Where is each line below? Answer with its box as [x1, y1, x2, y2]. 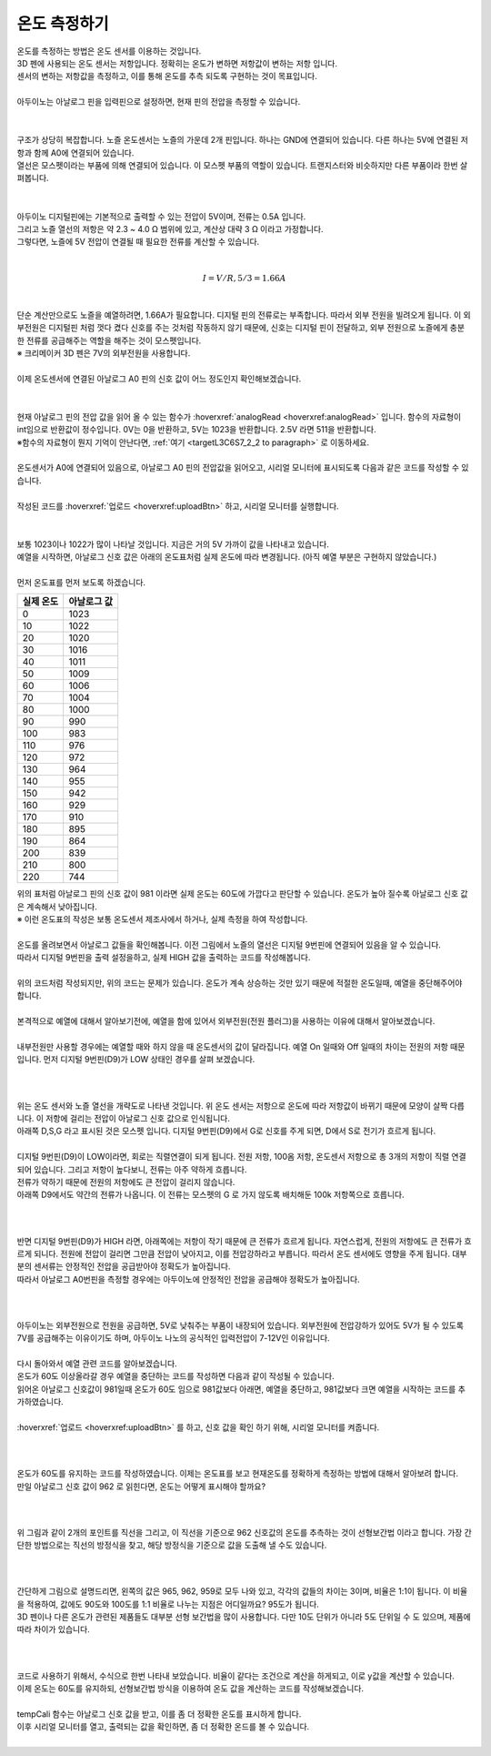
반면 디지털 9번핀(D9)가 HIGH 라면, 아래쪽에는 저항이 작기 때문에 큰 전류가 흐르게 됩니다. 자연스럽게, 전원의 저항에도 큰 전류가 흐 [16, 1235, 472, 1246]
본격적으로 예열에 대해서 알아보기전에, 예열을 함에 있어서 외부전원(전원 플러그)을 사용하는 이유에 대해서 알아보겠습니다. [16, 1016, 436, 1027]
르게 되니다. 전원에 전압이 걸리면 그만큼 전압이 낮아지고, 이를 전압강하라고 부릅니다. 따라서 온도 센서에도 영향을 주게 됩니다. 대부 [16, 1248, 467, 1259]
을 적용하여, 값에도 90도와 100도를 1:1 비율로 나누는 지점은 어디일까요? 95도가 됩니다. [16, 1599, 320, 1609]
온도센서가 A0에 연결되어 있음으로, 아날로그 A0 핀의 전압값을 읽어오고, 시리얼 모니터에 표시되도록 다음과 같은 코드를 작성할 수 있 [16, 462, 469, 473]
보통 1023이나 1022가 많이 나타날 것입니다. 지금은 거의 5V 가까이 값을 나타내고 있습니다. [16, 538, 329, 550]
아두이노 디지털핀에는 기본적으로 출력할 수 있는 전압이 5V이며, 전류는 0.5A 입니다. [16, 210, 306, 222]
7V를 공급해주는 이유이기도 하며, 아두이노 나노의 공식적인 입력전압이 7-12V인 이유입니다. [16, 1333, 331, 1344]
